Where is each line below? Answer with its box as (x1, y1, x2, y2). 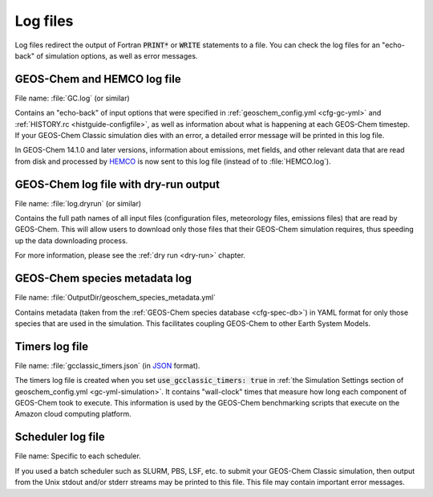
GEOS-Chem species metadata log (14, 271, 192, 285)
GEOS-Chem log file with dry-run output (14, 177, 221, 191)
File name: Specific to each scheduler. (14, 451, 142, 461)
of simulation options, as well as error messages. (36, 51, 198, 60)
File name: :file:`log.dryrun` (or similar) (14, 198, 142, 208)
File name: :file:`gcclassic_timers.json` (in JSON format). (14, 361, 200, 370)
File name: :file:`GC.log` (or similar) (14, 93, 130, 103)
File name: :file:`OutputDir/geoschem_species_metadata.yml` (14, 293, 216, 303)
